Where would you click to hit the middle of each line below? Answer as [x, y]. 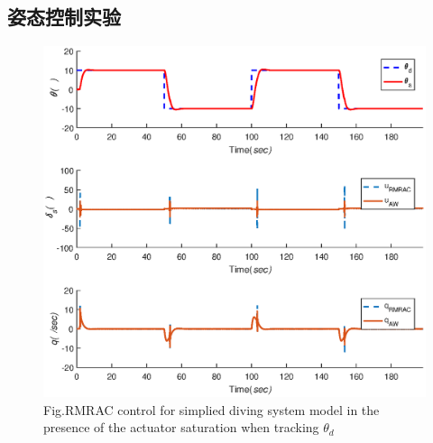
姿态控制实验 [64, 17]
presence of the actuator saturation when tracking [181, 427]
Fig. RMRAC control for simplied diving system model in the [212, 409]
